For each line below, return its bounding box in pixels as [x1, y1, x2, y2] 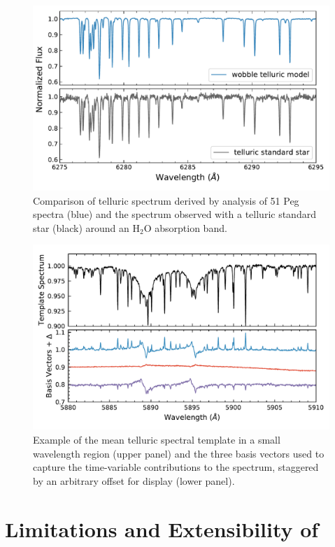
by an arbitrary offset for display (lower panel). [33, 473, 235, 488]
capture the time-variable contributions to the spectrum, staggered [33, 460, 319, 474]
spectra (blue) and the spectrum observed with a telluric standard [33, 207, 316, 221]
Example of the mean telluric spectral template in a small [33, 432, 280, 446]
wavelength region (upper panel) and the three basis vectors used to [33, 446, 325, 460]
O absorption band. [143, 220, 227, 235]
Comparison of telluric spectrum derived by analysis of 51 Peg [33, 193, 299, 207]
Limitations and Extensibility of [5, 514, 319, 543]
